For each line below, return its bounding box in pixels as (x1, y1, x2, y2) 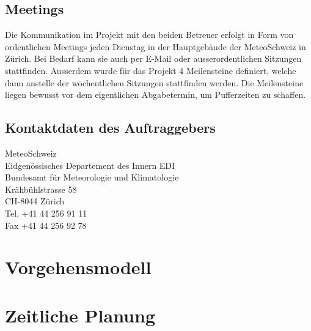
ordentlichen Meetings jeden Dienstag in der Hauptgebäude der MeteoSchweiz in (5, 40, 306, 53)
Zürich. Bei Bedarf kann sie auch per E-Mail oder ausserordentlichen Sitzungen (5, 52, 302, 65)
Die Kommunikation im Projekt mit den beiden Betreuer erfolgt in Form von (5, 28, 294, 41)
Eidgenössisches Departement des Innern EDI (5, 158, 175, 171)
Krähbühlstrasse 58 (5, 182, 77, 195)
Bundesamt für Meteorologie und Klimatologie (5, 171, 179, 184)
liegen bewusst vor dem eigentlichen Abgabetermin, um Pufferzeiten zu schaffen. (5, 88, 306, 101)
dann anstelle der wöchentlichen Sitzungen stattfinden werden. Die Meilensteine (5, 76, 304, 89)
